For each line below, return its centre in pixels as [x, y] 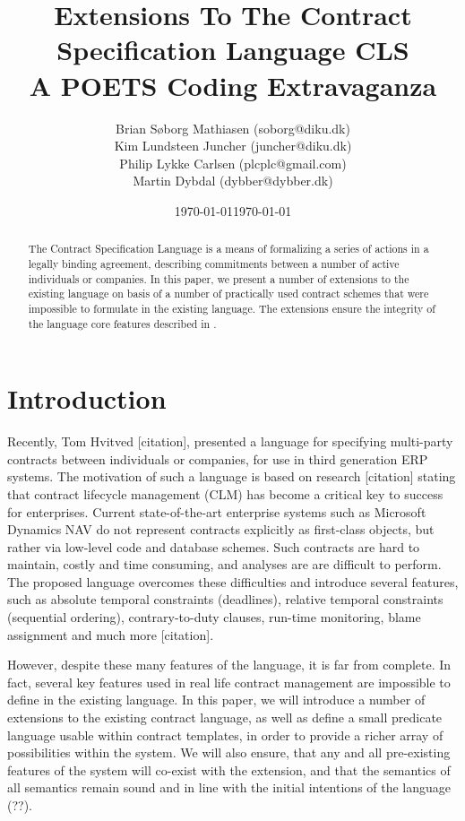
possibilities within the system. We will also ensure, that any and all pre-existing [229, 752]
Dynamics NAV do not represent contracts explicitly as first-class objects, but [221, 529]
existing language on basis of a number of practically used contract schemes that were [228, 294]
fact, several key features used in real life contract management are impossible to [229, 682]
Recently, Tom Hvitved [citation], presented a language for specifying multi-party [230, 441]
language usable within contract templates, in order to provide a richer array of [225, 735]
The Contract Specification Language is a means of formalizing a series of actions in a [228, 249]
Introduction [87, 398]
